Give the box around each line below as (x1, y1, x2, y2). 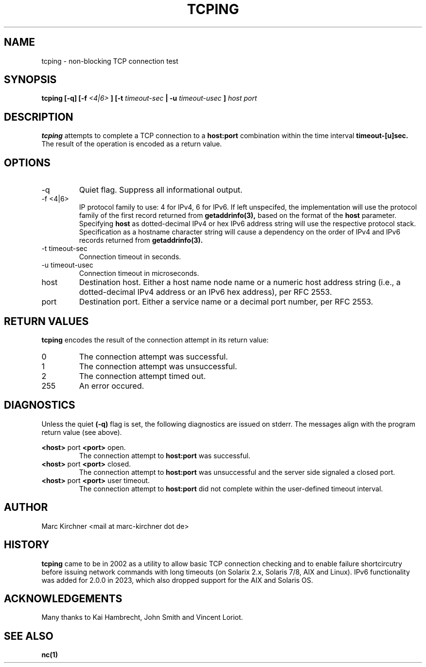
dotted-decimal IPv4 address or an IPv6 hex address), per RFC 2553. (79, 287, 332, 297)
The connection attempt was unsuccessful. (79, 361, 237, 371)
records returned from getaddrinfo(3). (79, 236, 203, 245)
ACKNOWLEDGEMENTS (4, 592, 123, 605)
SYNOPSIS (4, 73, 57, 86)
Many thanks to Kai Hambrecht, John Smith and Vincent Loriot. (41, 613, 243, 622)
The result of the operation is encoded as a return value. (41, 140, 222, 148)
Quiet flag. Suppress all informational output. (79, 185, 243, 195)
